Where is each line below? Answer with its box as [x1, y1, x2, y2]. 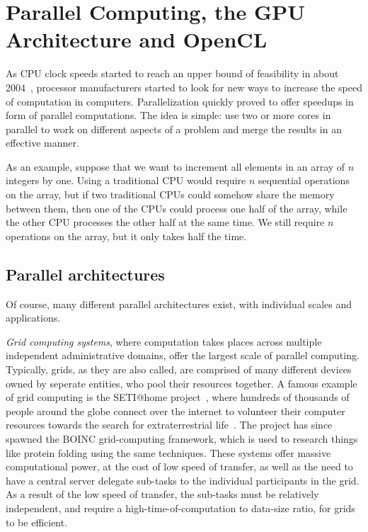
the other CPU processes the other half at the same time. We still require [6, 215, 325, 230]
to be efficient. [6, 514, 68, 529]
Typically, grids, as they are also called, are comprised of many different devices [6, 362, 352, 377]
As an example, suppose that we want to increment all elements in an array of [6, 159, 345, 174]
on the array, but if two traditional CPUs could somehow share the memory [6, 187, 335, 202]
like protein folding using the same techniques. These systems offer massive [6, 445, 331, 460]
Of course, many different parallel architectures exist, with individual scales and [6, 296, 352, 311]
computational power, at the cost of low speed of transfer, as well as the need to [6, 459, 353, 474]
